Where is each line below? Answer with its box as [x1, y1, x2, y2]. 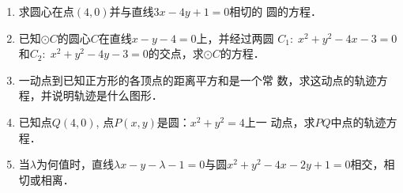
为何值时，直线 [36, 156, 114, 172]
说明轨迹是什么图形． [51, 87, 163, 104]
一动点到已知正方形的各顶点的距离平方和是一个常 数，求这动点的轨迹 [18, 71, 377, 88]
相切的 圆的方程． [229, 3, 322, 19]
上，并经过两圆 [196, 29, 274, 46]
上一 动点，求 [244, 113, 315, 130]
